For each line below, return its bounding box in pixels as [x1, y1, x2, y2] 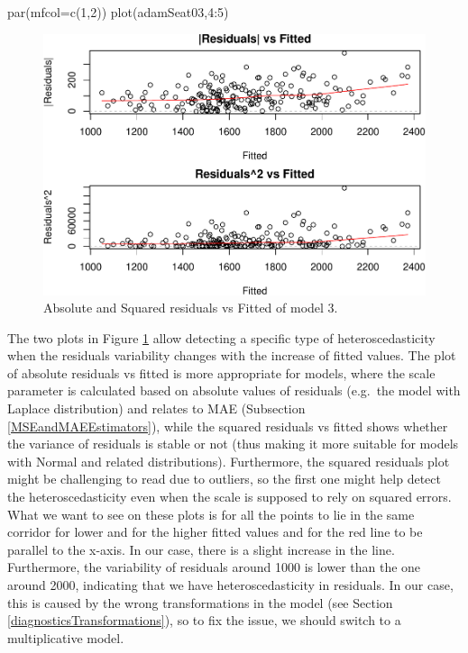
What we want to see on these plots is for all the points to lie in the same [7, 504, 415, 523]
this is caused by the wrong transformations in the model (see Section [7, 593, 393, 612]
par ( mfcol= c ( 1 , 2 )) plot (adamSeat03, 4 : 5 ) [7, 3, 229, 21]
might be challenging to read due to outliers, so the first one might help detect [7, 469, 441, 488]
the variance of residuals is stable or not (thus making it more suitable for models [7, 434, 459, 453]
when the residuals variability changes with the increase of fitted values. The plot [7, 346, 456, 365]
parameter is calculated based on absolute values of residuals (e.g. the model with [7, 381, 461, 400]
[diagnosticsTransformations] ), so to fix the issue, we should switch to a [7, 611, 401, 630]
